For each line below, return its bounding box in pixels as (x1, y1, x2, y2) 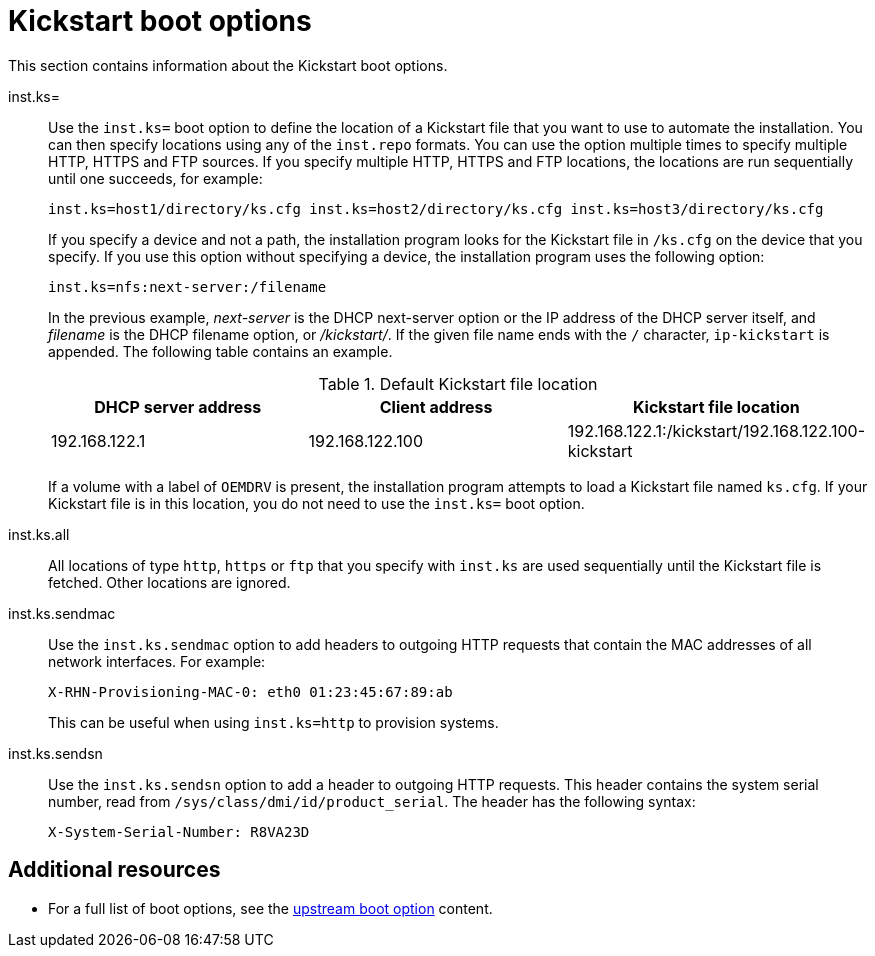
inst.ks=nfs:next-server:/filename (48, 278, 327, 295)
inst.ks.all (8, 525, 70, 543)
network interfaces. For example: (48, 652, 266, 670)
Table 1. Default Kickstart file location (318, 373, 598, 394)
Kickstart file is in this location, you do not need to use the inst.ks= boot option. (48, 494, 585, 512)
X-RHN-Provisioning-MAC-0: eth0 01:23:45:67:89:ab (48, 683, 453, 700)
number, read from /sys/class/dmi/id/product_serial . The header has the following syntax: (48, 792, 696, 810)
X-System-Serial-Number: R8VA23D (48, 823, 310, 840)
